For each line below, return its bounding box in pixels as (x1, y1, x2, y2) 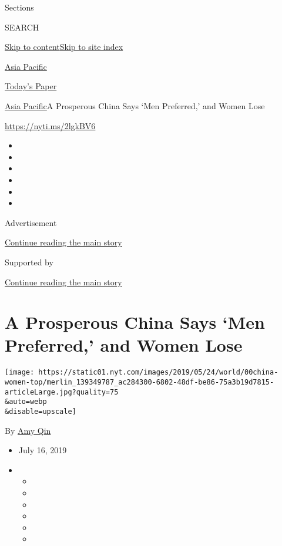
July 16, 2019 (18, 444, 67, 456)
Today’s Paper (5, 80, 57, 92)
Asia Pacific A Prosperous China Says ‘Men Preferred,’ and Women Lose (5, 99, 265, 112)
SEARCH (5, 21, 39, 33)
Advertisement (5, 216, 57, 228)
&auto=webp (5, 397, 47, 406)
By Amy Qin (5, 424, 51, 436)
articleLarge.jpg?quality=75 (5, 387, 119, 396)
